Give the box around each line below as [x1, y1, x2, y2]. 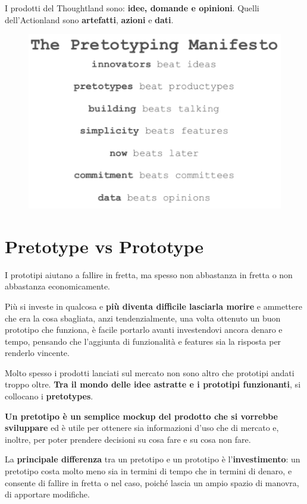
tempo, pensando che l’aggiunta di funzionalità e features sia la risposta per [5, 335, 281, 347]
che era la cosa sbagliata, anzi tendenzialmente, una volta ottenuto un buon [5, 311, 281, 324]
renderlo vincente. [5, 346, 70, 359]
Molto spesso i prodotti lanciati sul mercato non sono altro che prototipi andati [5, 366, 295, 379]
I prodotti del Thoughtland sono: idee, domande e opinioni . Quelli [5, 2, 259, 14]
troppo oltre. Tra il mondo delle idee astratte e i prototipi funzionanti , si [5, 378, 301, 390]
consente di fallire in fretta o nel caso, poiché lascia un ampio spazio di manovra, [5, 476, 299, 489]
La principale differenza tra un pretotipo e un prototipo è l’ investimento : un [5, 453, 300, 465]
